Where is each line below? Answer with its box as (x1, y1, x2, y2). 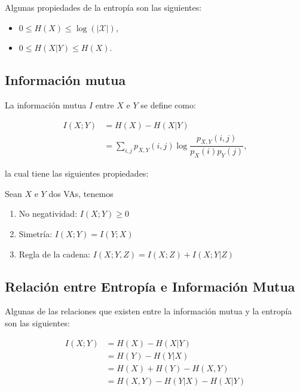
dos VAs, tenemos (48, 187, 114, 199)
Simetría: (19, 228, 53, 240)
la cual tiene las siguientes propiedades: (5, 167, 149, 180)
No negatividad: (19, 207, 78, 220)
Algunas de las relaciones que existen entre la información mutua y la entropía (5, 305, 292, 317)
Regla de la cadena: (19, 247, 90, 260)
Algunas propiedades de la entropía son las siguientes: (5, 1, 202, 13)
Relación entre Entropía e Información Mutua (5, 277, 295, 295)
